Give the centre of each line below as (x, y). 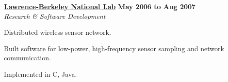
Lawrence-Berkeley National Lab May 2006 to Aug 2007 (100, 6)
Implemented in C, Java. (41, 74)
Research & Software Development (55, 16)
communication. (27, 58)
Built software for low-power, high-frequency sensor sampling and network (114, 48)
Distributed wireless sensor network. (57, 32)
